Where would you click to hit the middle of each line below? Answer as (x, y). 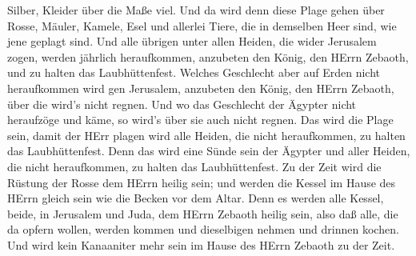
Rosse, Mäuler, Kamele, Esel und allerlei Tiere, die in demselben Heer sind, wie (202, 25)
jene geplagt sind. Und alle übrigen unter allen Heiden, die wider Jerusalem (192, 41)
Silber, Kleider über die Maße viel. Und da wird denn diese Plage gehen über (196, 10)
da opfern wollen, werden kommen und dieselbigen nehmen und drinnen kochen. (203, 229)
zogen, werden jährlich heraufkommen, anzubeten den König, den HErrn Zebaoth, (208, 56)
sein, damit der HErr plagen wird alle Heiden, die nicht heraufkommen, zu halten (206, 135)
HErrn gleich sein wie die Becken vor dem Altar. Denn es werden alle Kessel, (196, 198)
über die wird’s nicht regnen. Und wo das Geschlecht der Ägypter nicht (182, 104)
